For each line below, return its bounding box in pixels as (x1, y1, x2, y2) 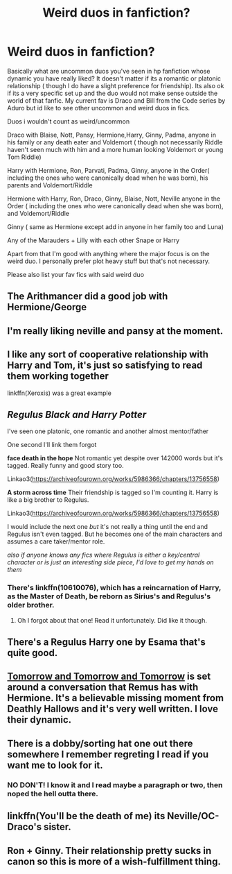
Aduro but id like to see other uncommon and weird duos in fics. (7, 103, 190, 112)
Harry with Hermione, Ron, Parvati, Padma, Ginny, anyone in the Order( (7, 166, 210, 174)
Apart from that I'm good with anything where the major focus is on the (7, 249, 210, 258)
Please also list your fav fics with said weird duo (7, 270, 144, 278)
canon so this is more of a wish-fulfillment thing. (7, 855, 222, 867)
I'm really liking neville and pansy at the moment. (7, 325, 224, 337)
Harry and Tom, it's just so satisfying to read (7, 360, 203, 371)
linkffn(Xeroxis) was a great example (7, 389, 112, 397)
